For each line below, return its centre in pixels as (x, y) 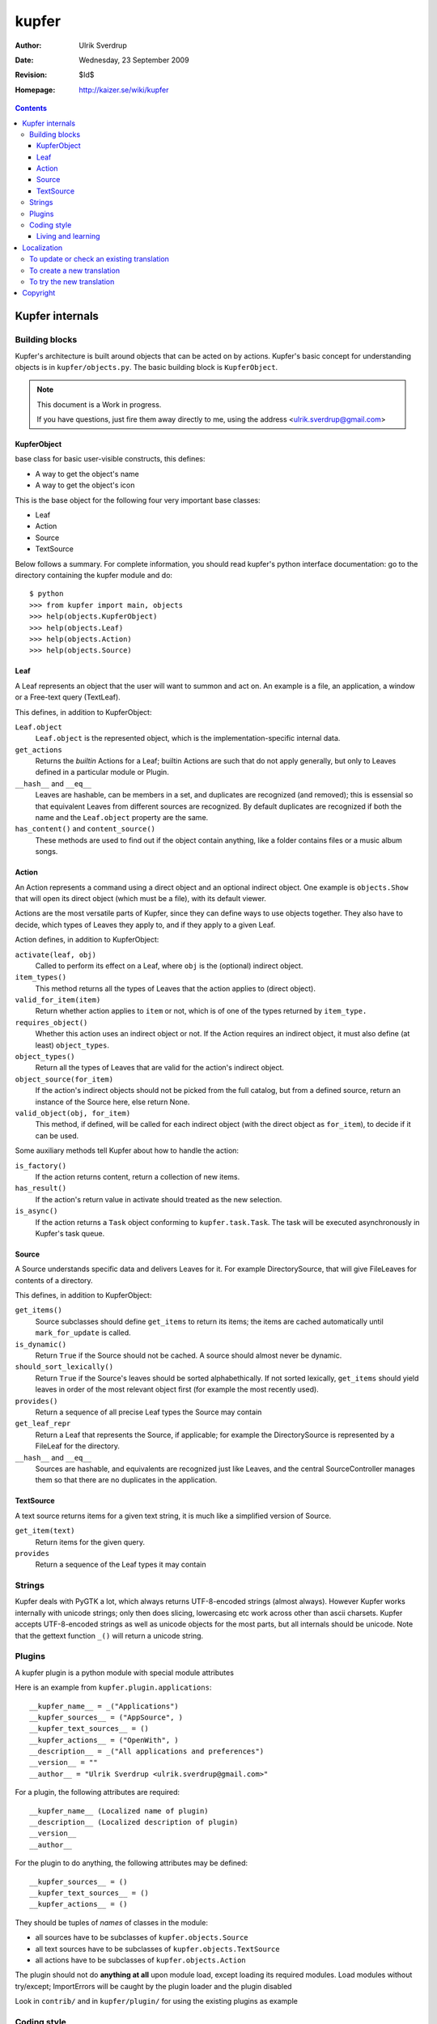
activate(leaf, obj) (56, 955)
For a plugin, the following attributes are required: (98, 1792)
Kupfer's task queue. (70, 1233)
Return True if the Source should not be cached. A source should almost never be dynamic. (189, 1355)
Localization (42, 248)
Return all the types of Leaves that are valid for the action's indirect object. (160, 1068)
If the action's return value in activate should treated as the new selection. (159, 1199)
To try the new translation (72, 281)
